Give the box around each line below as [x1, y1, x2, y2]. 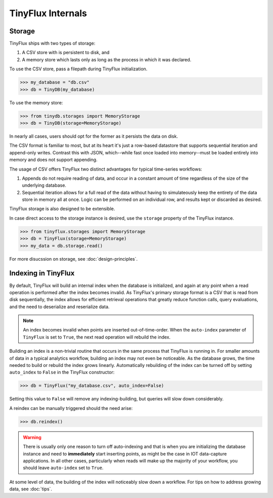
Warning [23, 434, 41, 440]
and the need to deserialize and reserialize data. [9, 304, 110, 310]
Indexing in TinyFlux [9, 269, 75, 278]
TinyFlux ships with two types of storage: [9, 40, 96, 47]
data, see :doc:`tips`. [9, 486, 53, 492]
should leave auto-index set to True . [23, 465, 104, 471]
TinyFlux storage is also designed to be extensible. [9, 205, 115, 212]
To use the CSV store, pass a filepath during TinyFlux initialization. [9, 66, 148, 72]
